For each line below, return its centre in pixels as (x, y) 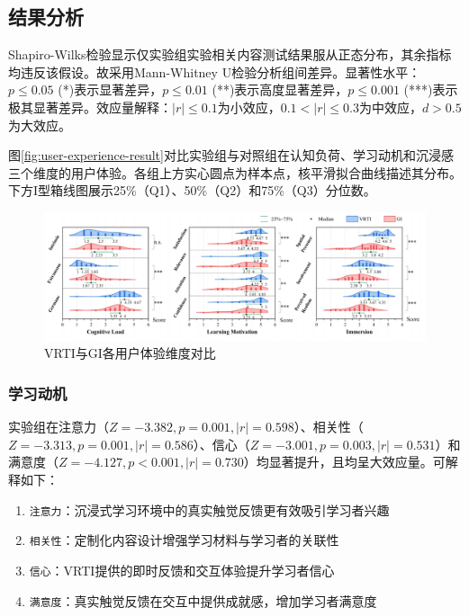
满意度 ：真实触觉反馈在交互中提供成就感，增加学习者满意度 (203, 600)
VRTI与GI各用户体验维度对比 (130, 353)
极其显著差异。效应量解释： (90, 107)
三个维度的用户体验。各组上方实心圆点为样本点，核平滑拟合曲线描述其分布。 (235, 172)
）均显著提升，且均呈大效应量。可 (344, 462)
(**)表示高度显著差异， (280, 89)
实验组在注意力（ (59, 427)
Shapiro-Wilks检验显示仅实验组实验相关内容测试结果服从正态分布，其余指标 (230, 54)
